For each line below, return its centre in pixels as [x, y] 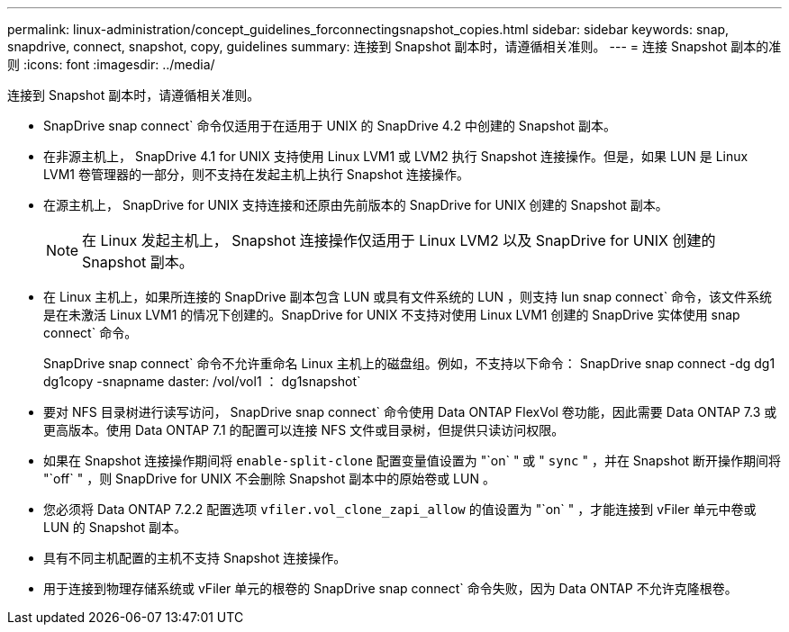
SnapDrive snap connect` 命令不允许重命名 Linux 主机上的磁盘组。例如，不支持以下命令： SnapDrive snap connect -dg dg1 [409, 363]
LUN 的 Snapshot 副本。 [115, 527]
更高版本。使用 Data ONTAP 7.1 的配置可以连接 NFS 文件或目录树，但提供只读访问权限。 [304, 430]
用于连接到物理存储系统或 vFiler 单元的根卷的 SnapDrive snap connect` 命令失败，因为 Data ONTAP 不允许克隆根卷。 [390, 588]
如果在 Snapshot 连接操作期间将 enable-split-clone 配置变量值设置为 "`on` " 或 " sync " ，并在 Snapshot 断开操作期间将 [413, 460]
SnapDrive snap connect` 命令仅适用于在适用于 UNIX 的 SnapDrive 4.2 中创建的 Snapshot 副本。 [330, 126]
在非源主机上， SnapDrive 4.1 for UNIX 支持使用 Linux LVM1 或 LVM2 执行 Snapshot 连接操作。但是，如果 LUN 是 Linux [396, 156]
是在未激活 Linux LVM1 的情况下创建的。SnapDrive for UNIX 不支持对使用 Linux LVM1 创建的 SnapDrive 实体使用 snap [392, 315]
